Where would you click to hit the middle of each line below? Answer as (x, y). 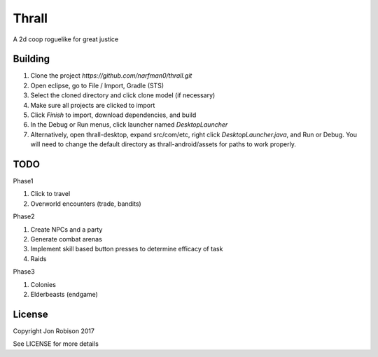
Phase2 (24, 216)
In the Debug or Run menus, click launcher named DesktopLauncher (129, 125)
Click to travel (50, 194)
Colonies (43, 284)
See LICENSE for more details (56, 344)
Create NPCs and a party (66, 229)
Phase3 (24, 272)
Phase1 (23, 181)
